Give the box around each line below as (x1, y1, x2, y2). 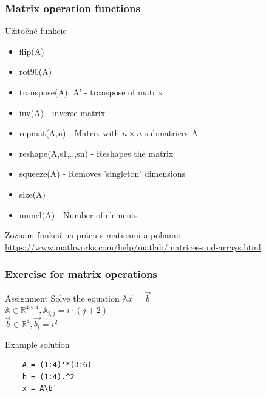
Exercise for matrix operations (5, 266, 157, 281)
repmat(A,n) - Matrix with (19, 126, 120, 139)
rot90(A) (19, 65, 52, 78)
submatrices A (145, 126, 198, 139)
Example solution (5, 337, 70, 350)
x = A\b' (22, 384, 57, 393)
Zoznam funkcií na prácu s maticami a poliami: (5, 229, 181, 241)
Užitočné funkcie (5, 24, 67, 37)
